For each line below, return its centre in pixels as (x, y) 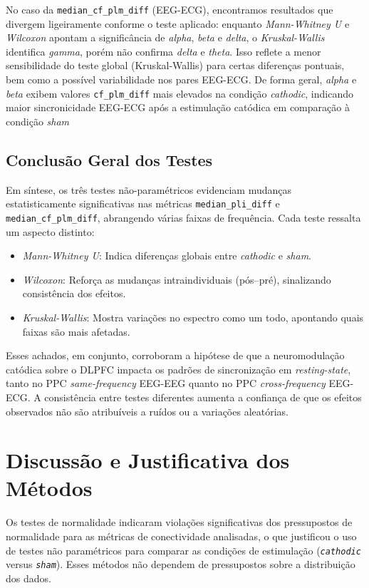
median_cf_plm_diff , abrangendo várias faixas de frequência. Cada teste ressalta (183, 217)
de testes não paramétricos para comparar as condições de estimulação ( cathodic (183, 550)
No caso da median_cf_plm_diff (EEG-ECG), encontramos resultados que (170, 9)
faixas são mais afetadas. (76, 331)
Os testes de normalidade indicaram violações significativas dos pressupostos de (179, 522)
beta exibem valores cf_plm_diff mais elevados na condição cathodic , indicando (180, 93)
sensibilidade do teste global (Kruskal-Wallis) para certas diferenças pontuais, (175, 65)
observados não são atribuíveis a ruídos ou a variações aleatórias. (147, 411)
